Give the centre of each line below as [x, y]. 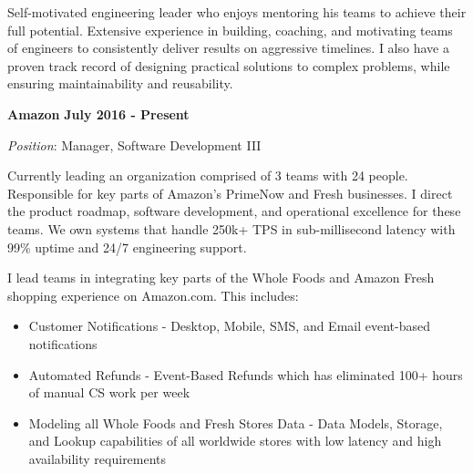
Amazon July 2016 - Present [98, 113]
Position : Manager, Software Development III [134, 144]
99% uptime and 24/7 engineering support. [127, 247]
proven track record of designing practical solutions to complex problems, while [229, 65]
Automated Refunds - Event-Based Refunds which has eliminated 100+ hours [246, 374]
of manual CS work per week [109, 392]
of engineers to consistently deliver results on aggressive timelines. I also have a [228, 48]
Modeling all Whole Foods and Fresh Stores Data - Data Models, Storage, [236, 422]
